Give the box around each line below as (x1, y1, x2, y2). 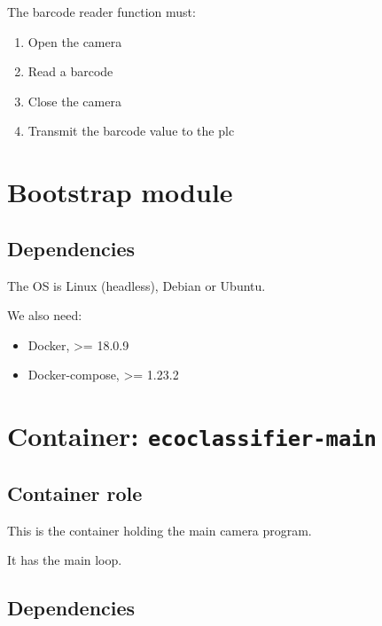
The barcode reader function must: (7, 3, 196, 20)
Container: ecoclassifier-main (7, 418, 377, 454)
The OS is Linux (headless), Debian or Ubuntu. (7, 276, 266, 294)
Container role (7, 479, 143, 506)
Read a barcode (27, 62, 113, 81)
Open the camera (27, 32, 122, 51)
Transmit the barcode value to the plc (27, 121, 235, 140)
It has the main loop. (7, 551, 122, 569)
